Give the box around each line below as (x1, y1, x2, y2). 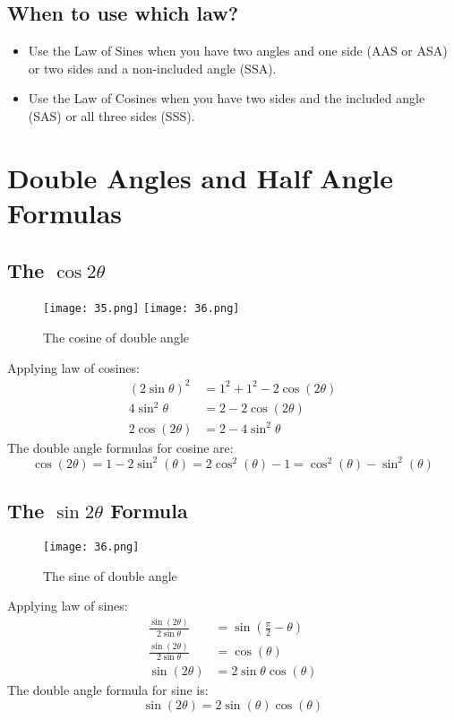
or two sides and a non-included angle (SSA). (28, 58, 277, 77)
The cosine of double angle (43, 328, 190, 346)
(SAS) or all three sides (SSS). (28, 106, 195, 125)
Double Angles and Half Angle (7, 159, 393, 195)
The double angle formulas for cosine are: (7, 438, 234, 456)
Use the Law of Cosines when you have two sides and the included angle (28, 89, 425, 108)
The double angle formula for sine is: (7, 681, 209, 699)
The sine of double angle (43, 566, 177, 585)
